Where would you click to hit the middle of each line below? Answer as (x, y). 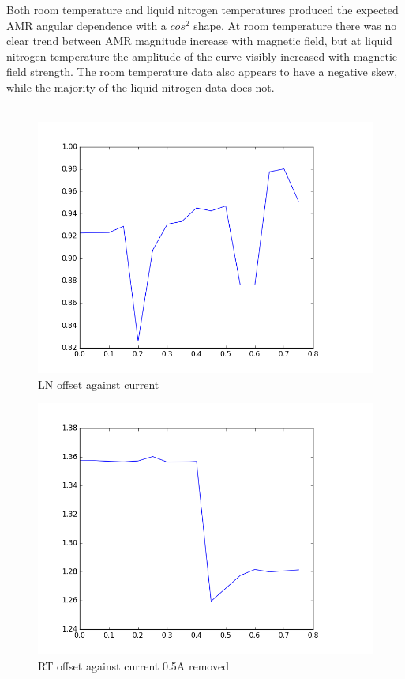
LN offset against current (99, 384)
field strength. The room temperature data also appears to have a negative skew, (202, 72)
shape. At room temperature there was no (295, 25)
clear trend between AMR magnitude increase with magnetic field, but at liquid (199, 41)
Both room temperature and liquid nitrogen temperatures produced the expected (202, 9)
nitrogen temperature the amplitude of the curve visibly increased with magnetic (202, 56)
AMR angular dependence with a (86, 25)
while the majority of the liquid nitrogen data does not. (141, 87)
